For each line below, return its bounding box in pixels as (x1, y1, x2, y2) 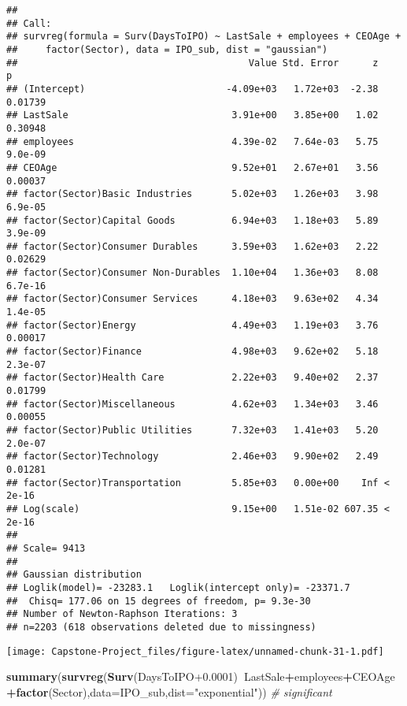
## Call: (6, 17, 52, 29)
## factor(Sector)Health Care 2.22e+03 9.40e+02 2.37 (6, 372, 379, 384)
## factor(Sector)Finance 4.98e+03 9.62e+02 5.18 (6, 346, 379, 358)
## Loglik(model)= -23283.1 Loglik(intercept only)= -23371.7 (6, 582, 350, 593)
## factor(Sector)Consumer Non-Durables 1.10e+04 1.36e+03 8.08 (6, 267, 379, 279)
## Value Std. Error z (6, 57, 379, 69)
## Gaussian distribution (6, 569, 142, 581)
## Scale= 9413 (6, 542, 86, 554)
